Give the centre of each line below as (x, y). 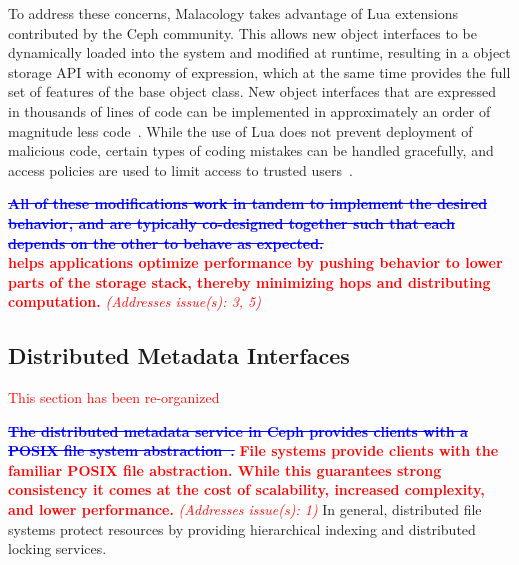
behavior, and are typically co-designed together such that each (231, 222)
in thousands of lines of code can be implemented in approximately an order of (249, 110)
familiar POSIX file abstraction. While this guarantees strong (225, 469)
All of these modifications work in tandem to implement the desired (248, 203)
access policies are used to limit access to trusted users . (180, 169)
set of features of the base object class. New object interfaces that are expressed (252, 91)
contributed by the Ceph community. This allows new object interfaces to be (242, 32)
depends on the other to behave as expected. (166, 242)
